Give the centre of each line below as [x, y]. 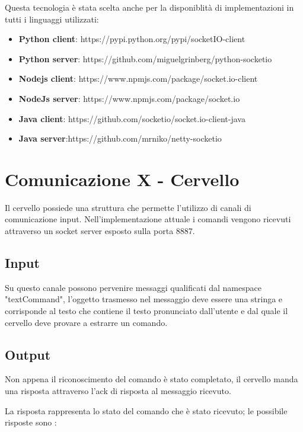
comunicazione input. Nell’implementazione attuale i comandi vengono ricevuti [148, 219]
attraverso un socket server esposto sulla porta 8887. [100, 231]
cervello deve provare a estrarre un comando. [86, 322]
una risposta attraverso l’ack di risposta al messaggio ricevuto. [118, 391]
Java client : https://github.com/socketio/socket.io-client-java [132, 118]
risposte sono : [31, 422]
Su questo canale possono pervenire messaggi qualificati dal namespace [133, 287]
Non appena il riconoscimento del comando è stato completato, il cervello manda [151, 379]
